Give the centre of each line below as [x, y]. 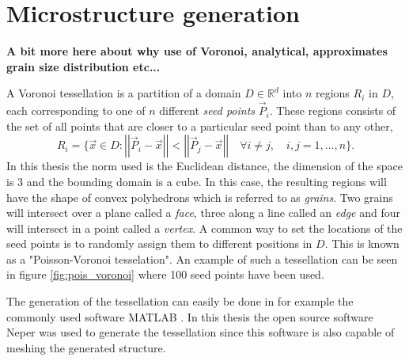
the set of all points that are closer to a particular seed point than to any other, [200, 125]
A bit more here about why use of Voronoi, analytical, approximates [197, 51]
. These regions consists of [333, 110]
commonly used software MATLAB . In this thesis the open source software [190, 316]
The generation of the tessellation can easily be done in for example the [180, 301]
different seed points [207, 110]
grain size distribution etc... [83, 66]
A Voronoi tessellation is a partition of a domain [124, 93]
